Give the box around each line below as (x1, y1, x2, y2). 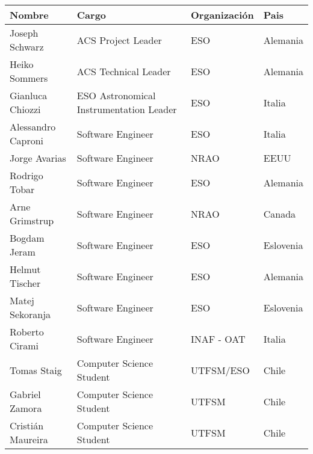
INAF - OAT (191, 331, 246, 346)
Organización (191, 8, 254, 22)
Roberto (10, 325, 44, 339)
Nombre (10, 8, 49, 22)
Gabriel (10, 387, 41, 401)
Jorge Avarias (10, 151, 66, 165)
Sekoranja (10, 307, 51, 321)
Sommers (10, 71, 48, 85)
